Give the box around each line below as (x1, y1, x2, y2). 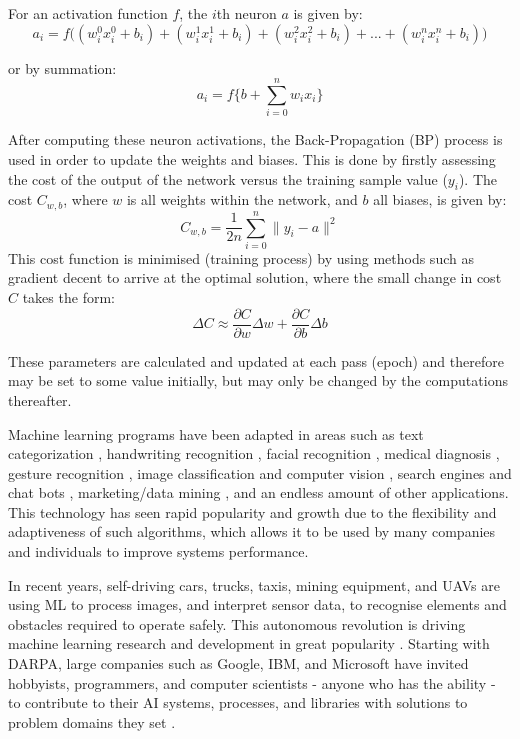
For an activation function (8, 3, 168, 23)
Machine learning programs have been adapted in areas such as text (8, 423, 424, 444)
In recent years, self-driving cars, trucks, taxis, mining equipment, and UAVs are (8, 574, 500, 595)
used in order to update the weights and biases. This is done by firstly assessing (8, 148, 496, 169)
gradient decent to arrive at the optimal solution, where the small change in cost (8, 267, 502, 288)
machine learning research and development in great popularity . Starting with (8, 633, 490, 654)
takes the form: (22, 287, 115, 308)
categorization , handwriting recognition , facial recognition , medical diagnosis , (8, 443, 500, 464)
